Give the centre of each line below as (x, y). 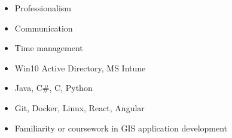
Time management (49, 48)
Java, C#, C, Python (54, 88)
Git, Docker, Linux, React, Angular (80, 107)
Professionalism (43, 8)
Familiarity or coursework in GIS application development (121, 128)
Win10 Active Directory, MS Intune (80, 68)
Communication (44, 28)
